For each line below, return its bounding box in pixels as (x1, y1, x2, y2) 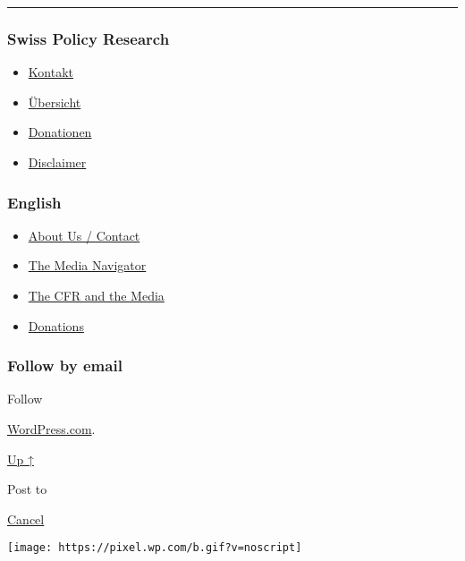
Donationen (28, 123, 92, 141)
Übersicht (28, 92, 81, 111)
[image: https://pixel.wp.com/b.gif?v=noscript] (7, 541, 302, 555)
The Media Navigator (28, 256, 147, 275)
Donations (28, 316, 84, 335)
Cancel (7, 509, 45, 528)
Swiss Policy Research (7, 27, 170, 49)
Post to (7, 480, 47, 498)
